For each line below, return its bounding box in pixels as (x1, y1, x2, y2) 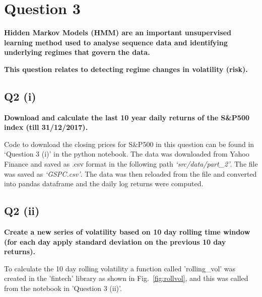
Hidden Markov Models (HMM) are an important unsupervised (4, 27, 231, 38)
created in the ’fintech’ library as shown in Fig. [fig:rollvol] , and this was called (4, 273, 248, 283)
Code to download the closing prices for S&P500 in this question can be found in (4, 138, 254, 149)
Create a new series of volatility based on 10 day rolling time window (4, 227, 250, 237)
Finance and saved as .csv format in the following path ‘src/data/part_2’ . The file (4, 159, 258, 169)
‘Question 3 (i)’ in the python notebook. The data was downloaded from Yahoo (4, 148, 249, 159)
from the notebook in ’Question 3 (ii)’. (4, 283, 122, 293)
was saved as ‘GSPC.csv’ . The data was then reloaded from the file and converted (4, 168, 257, 179)
